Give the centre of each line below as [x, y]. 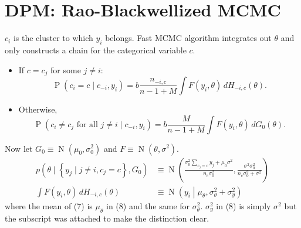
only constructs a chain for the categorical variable [96, 50]
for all [87, 125]
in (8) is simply [243, 205]
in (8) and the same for [148, 205]
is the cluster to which [53, 38]
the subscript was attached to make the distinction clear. [107, 218]
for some [66, 69]
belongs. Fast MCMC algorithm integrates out [188, 38]
